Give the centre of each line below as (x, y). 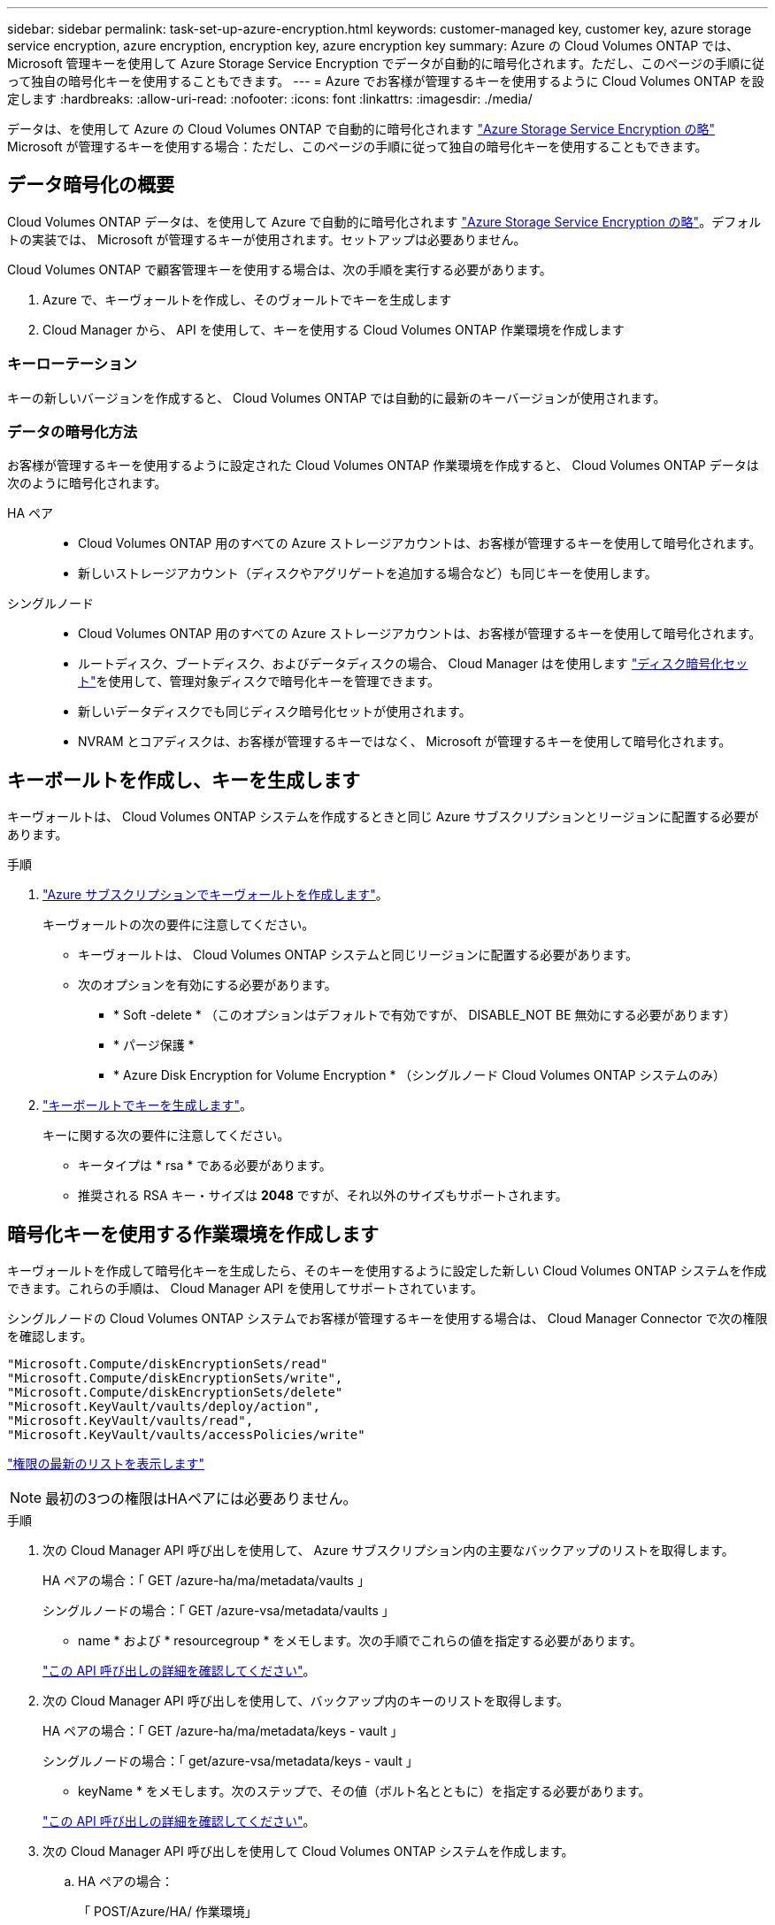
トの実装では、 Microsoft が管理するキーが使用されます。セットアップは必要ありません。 (267, 239)
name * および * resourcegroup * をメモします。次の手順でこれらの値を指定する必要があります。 (360, 1641)
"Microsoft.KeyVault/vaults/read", (130, 1421)
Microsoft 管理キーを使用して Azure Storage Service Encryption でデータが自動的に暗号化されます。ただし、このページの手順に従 (386, 63)
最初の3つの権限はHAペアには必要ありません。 (201, 1499)
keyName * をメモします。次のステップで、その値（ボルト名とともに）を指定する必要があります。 (364, 1791)
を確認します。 (50, 1336)
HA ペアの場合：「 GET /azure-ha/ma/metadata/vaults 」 (206, 1581)
